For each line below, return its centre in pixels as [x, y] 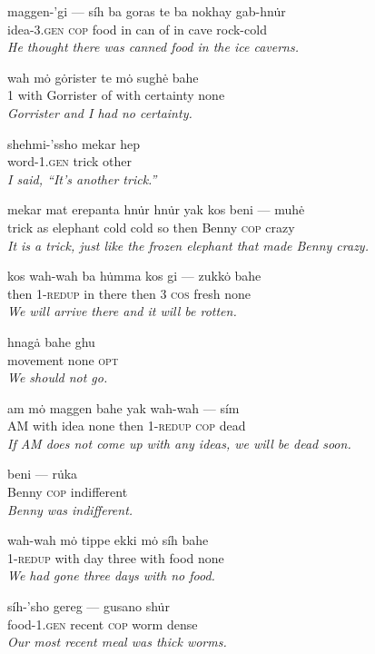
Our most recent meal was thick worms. [117, 642]
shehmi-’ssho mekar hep [74, 143]
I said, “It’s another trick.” [82, 178]
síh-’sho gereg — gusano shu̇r [89, 606]
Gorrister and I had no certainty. [100, 112]
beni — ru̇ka [43, 474]
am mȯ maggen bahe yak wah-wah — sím [123, 407]
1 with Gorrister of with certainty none [116, 95]
